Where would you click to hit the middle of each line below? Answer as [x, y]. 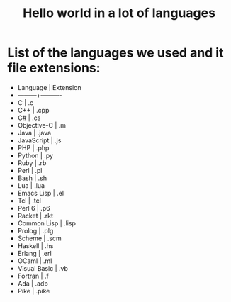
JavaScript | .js [39, 140]
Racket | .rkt [35, 216]
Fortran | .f [33, 276]
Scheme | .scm [39, 238]
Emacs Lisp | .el [41, 193]
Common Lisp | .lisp [47, 223]
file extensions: [54, 68]
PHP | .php [33, 147]
